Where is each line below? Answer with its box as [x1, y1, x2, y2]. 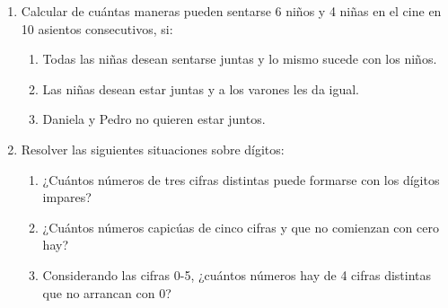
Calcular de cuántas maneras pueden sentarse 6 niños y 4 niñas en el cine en [21, 2, 442, 20]
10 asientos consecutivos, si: [21, 19, 173, 38]
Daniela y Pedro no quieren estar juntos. [42, 110, 266, 128]
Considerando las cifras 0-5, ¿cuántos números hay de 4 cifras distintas [42, 265, 432, 284]
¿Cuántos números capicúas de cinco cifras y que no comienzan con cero [42, 217, 439, 236]
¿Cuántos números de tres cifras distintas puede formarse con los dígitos [42, 170, 440, 189]
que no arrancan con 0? [42, 283, 171, 302]
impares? [42, 188, 92, 207]
